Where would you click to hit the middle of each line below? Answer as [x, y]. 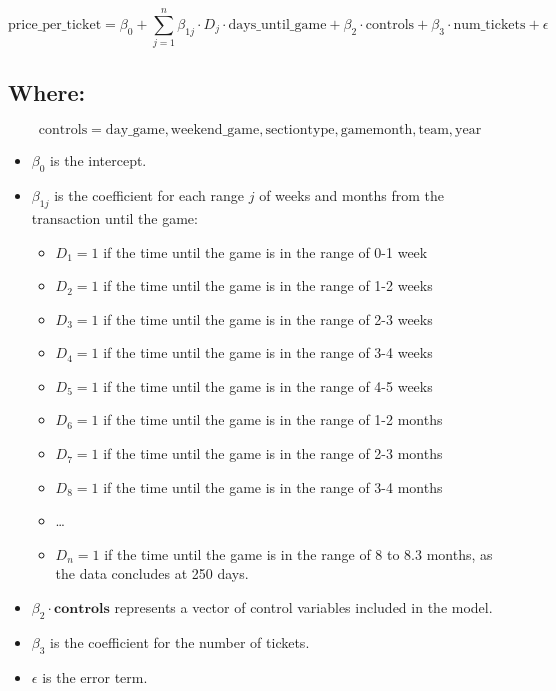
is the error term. [95, 676]
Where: [47, 91]
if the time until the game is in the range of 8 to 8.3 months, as [298, 553]
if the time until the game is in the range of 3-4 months [273, 486]
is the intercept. [98, 160]
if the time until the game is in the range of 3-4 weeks [268, 352]
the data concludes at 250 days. [152, 573]
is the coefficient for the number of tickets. [180, 641]
